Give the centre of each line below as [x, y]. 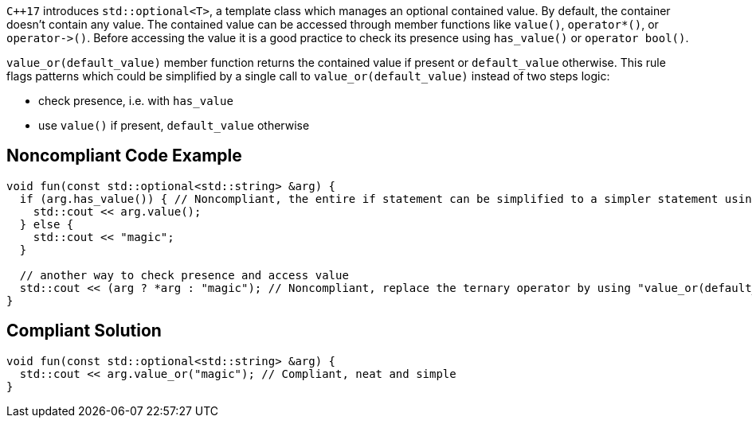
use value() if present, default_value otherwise [174, 125]
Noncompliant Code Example [124, 156]
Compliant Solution [84, 331]
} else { [47, 224]
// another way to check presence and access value [184, 275]
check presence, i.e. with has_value [136, 101]
